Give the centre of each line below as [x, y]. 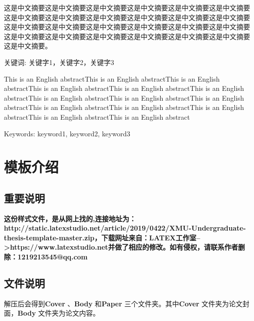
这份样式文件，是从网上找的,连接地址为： [70, 218]
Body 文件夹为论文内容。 [59, 313]
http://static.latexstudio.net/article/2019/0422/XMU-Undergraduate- [125, 228]
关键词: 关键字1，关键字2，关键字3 [59, 62]
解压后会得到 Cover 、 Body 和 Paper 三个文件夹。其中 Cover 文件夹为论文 [123, 303]
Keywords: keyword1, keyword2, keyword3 [67, 133]
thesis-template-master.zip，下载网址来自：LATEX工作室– [102, 237]
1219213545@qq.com [53, 257]
